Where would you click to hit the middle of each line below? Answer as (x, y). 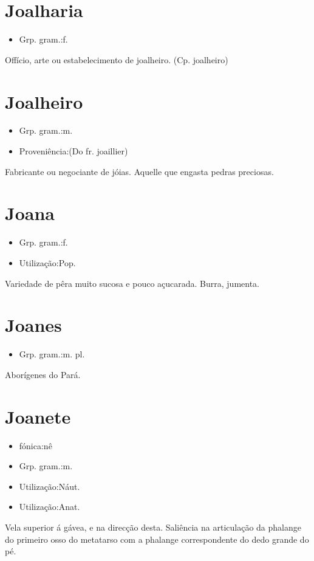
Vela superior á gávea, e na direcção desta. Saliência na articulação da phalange (153, 527)
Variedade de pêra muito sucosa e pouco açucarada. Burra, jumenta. (132, 283)
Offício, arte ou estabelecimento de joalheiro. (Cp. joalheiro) (117, 59)
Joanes (33, 325)
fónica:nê (36, 445)
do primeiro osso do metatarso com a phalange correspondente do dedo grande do (157, 539)
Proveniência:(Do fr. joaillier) (73, 151)
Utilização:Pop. (47, 262)
